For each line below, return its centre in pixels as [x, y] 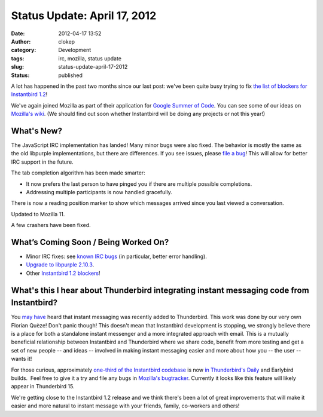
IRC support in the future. [42, 162]
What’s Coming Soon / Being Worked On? [90, 242]
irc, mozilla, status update [90, 58]
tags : [18, 58]
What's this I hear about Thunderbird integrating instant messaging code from [160, 290]
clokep [66, 41]
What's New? [37, 131]
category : [24, 50]
